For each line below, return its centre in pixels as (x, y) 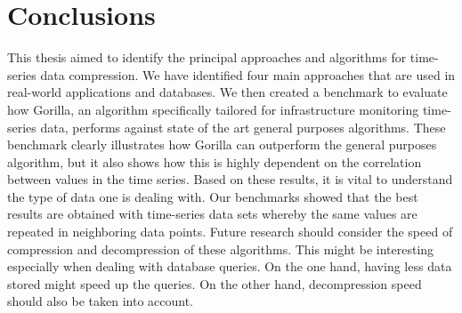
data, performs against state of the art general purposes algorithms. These (243, 127)
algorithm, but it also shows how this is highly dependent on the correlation (215, 161)
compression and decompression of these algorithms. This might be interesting (221, 249)
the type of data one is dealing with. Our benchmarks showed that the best (213, 196)
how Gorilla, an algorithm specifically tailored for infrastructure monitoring (213, 109)
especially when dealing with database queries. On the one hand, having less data (230, 266)
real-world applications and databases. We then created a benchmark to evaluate (227, 92)
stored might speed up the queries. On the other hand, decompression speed (215, 283)
